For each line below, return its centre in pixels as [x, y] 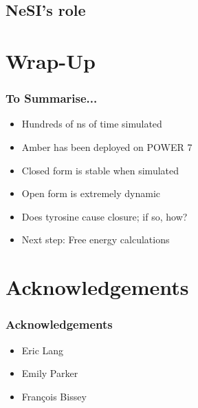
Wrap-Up [51, 60]
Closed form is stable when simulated [100, 170]
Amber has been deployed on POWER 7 [107, 146]
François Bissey [54, 396]
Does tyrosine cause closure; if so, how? [104, 216]
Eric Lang [43, 350]
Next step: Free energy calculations [96, 239]
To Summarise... [52, 98]
